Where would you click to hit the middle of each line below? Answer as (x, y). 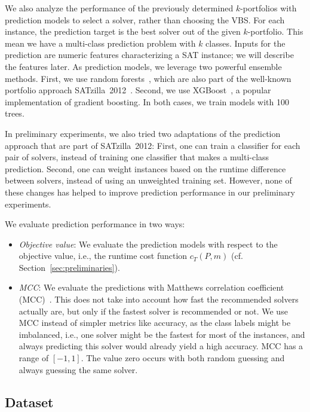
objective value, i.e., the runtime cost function (103, 256)
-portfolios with (268, 8)
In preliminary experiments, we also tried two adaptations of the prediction (143, 133)
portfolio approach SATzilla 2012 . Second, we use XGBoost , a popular (138, 90)
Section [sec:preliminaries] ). (69, 267)
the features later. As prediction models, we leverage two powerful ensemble (143, 66)
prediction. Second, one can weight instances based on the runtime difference (145, 168)
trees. (15, 113)
